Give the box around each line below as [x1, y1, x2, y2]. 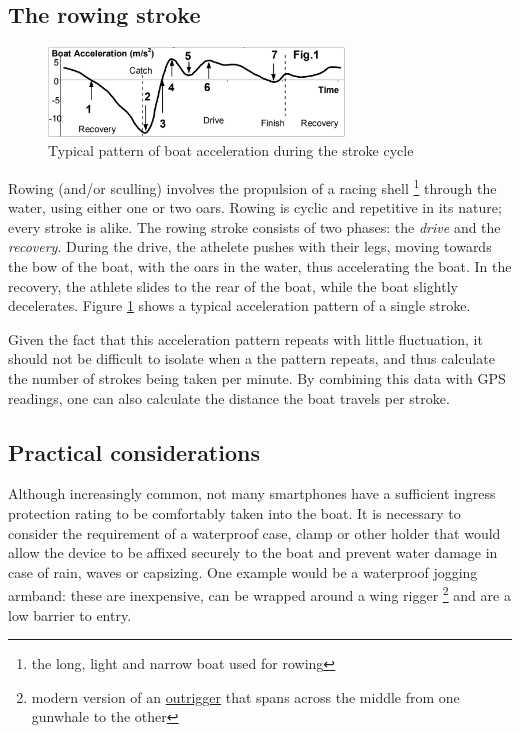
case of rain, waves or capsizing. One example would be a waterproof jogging [8, 561, 478, 582]
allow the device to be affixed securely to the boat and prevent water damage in [8, 542, 498, 563]
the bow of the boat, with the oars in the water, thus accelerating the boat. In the [8, 255, 512, 276]
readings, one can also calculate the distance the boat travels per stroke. [8, 387, 450, 408]
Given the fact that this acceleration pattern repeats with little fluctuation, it [8, 328, 483, 349]
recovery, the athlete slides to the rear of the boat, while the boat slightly [8, 275, 458, 296]
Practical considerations [8, 436, 260, 467]
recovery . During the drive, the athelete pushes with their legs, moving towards [8, 236, 492, 257]
